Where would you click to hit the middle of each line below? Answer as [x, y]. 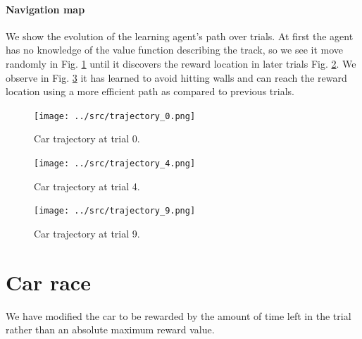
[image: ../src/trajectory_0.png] [115, 116]
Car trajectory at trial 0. [87, 138]
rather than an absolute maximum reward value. [110, 329]
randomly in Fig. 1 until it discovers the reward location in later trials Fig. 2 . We [181, 63]
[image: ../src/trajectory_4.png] [115, 164]
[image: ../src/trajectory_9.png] [115, 211]
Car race [48, 282]
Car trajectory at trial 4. [87, 186]
